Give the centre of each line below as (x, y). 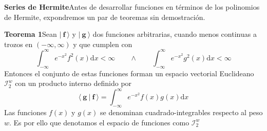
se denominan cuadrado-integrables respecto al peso (181, 112)
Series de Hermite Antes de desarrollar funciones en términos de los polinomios (132, 7)
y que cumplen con (103, 44)
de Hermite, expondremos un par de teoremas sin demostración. (105, 17)
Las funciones (25, 112)
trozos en (18, 44)
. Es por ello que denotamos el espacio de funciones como (99, 122)
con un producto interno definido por (73, 83)
